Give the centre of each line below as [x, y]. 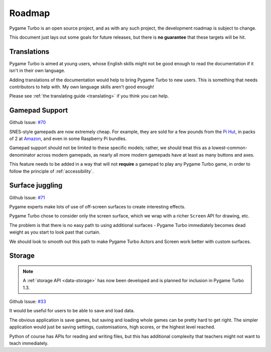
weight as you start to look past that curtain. [55, 232]
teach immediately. [29, 343]
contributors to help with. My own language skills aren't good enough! [82, 87]
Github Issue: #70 [28, 123]
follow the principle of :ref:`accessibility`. [51, 171]
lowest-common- [230, 148]
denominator [23, 155]
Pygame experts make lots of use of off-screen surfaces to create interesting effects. [97, 206]
